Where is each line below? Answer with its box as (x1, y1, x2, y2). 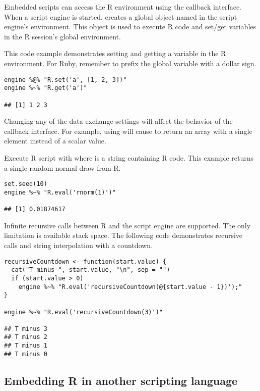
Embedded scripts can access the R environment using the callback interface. (4, 2, 242, 12)
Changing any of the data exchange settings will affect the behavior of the (4, 116, 233, 126)
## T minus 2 (4, 333, 47, 341)
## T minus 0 (4, 350, 47, 358)
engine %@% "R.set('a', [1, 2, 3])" (4, 76, 127, 83)
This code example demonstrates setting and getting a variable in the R (4, 48, 226, 59)
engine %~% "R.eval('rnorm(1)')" (4, 188, 116, 196)
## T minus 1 (4, 342, 47, 350)
